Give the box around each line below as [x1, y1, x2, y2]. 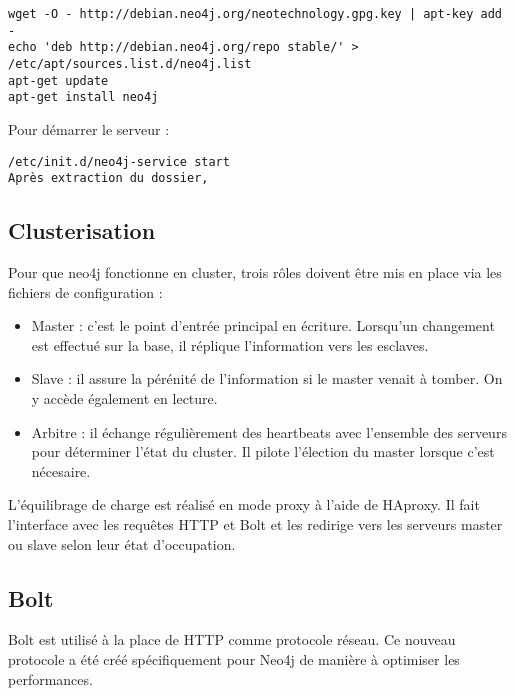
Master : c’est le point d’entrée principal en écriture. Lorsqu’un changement [31, 315, 495, 336]
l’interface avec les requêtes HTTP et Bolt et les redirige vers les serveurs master [8, 513, 503, 534]
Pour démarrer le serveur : [8, 118, 170, 139]
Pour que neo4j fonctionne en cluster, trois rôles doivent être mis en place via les [8, 262, 502, 283]
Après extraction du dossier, [8, 171, 209, 186]
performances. [8, 668, 93, 689]
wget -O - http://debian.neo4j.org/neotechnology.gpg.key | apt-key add [8, 7, 502, 21]
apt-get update [8, 73, 109, 88]
